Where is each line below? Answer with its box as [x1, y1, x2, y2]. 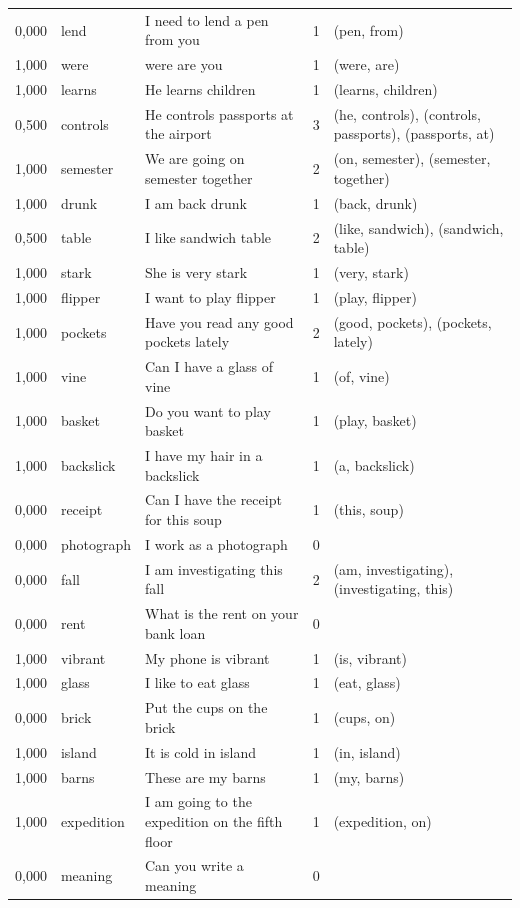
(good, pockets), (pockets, [333, 311, 492, 332]
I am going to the [144, 791, 252, 812]
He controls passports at [144, 103, 294, 124]
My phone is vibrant [144, 647, 270, 668]
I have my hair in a [144, 445, 263, 466]
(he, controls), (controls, [333, 103, 481, 124]
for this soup [144, 509, 222, 530]
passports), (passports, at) [333, 123, 495, 144]
